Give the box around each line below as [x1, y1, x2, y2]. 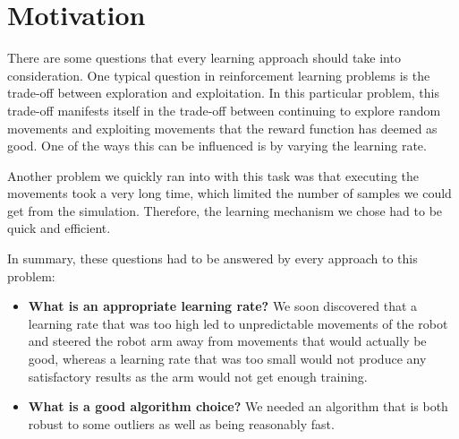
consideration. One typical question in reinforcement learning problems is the [7, 65, 430, 84]
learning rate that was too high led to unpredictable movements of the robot [28, 314, 448, 332]
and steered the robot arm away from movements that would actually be [28, 331, 427, 350]
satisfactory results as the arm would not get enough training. [28, 366, 368, 385]
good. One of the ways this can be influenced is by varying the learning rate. [7, 136, 427, 155]
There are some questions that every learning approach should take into [7, 48, 401, 67]
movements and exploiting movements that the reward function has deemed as [7, 118, 438, 137]
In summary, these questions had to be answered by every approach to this [7, 249, 418, 268]
